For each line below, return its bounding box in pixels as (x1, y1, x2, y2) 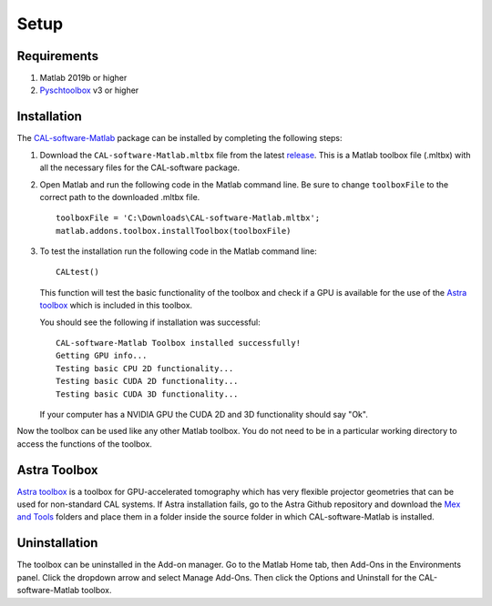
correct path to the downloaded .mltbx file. (39, 191, 200, 202)
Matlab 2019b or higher (39, 73, 128, 84)
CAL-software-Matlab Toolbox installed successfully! (56, 338, 301, 348)
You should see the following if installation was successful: (39, 317, 261, 328)
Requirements (16, 48, 99, 64)
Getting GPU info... (56, 350, 148, 361)
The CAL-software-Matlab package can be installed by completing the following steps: (16, 133, 343, 144)
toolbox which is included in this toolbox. (39, 300, 193, 311)
